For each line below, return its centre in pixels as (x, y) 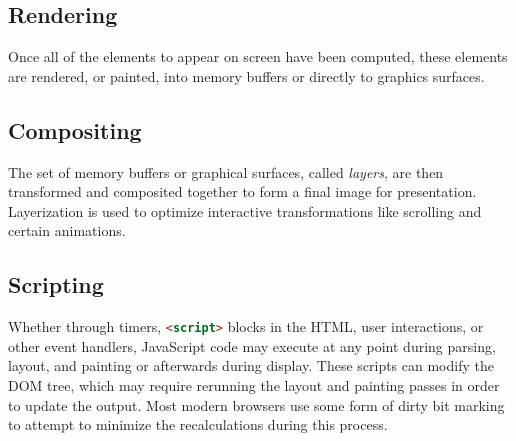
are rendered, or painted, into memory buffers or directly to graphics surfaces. (246, 75)
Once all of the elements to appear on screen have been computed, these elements (258, 56)
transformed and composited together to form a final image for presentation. (242, 191)
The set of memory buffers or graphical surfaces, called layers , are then (226, 171)
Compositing (75, 129)
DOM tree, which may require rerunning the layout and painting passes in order (254, 385)
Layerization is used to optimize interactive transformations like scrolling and (245, 210)
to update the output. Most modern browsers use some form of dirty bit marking (256, 404)
